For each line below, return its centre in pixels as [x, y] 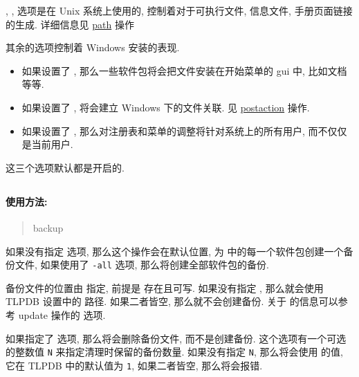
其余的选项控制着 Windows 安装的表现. [93, 47]
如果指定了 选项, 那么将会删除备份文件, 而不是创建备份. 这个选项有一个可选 [176, 338]
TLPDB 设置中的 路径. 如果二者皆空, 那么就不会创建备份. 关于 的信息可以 [172, 301]
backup [48, 227]
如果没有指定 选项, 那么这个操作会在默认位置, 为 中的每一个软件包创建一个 [175, 251]
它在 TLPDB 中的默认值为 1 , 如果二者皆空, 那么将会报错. [134, 365]
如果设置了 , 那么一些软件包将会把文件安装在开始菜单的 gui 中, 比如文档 [184, 70]
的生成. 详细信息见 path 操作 [70, 24]
